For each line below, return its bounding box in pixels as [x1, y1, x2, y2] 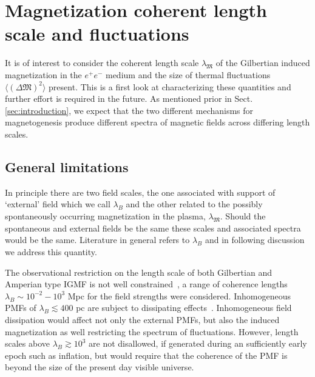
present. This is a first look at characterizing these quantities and [49, 80, 291, 93]
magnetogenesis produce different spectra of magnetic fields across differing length [5, 116, 310, 128]
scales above [5, 337, 50, 350]
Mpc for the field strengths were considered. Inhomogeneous [67, 289, 291, 302]
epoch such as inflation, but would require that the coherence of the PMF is [5, 349, 288, 361]
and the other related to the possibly [126, 198, 263, 210]
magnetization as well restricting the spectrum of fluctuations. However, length [5, 325, 299, 338]
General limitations [5, 158, 129, 176]
